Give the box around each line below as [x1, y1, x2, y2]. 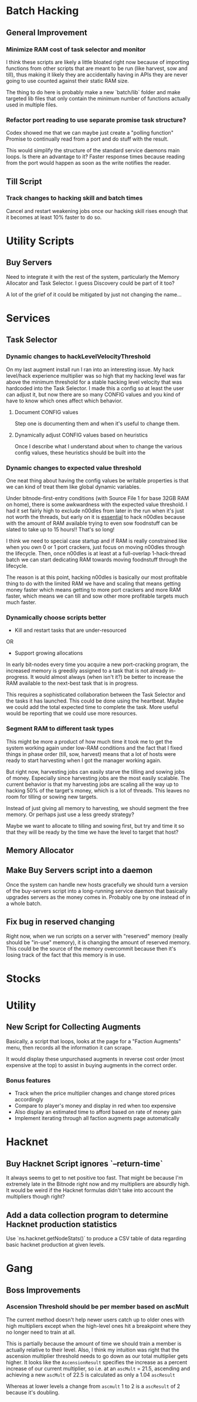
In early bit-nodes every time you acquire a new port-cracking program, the [6, 661, 189, 668]
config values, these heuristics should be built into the [14, 449, 145, 456]
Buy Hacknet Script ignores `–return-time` [6, 1158, 163, 1168]
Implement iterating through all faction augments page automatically [14, 1115, 180, 1122]
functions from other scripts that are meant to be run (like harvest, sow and [6, 65, 188, 72]
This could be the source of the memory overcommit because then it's [6, 945, 176, 952]
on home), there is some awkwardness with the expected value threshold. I [6, 501, 188, 508]
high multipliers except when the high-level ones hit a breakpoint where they [6, 1322, 191, 1329]
